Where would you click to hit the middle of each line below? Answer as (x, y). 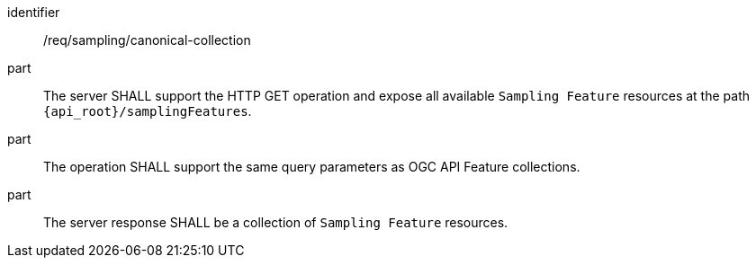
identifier (34, 12)
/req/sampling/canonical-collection (147, 40)
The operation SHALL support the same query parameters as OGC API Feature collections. (312, 167)
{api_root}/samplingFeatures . (148, 111)
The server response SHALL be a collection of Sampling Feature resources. (276, 222)
